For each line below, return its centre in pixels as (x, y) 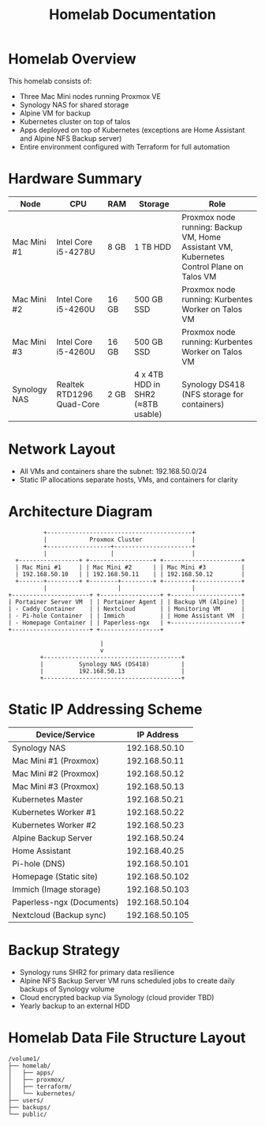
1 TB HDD (153, 247)
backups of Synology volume (67, 989)
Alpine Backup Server (52, 838)
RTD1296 (75, 394)
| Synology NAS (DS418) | (112, 664)
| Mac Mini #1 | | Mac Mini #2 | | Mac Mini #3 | (130, 567)
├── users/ (26, 1100)
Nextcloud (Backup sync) (59, 915)
